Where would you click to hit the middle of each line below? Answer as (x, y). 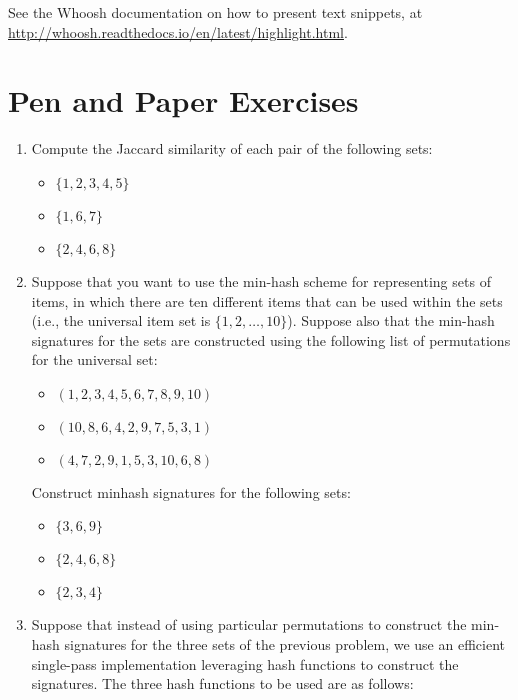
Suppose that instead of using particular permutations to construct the (249, 624)
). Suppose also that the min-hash (391, 320)
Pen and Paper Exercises (183, 100)
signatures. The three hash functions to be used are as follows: (222, 683)
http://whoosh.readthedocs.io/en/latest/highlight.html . (178, 31)
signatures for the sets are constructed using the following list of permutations (271, 339)
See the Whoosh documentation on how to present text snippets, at (215, 12)
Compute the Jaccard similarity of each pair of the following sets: (232, 148)
